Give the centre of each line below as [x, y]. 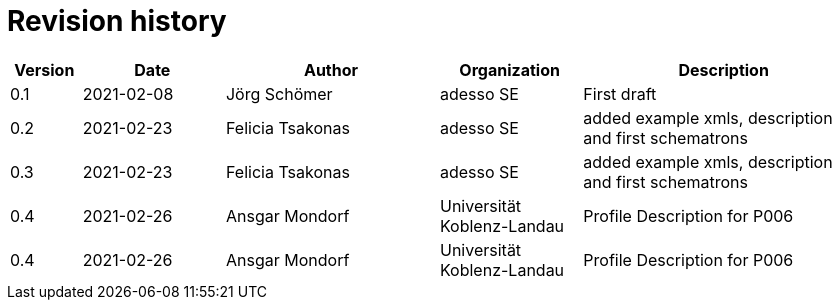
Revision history [117, 21]
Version [44, 69]
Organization [509, 69]
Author [331, 69]
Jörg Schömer [279, 93]
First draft [620, 93]
